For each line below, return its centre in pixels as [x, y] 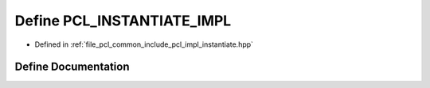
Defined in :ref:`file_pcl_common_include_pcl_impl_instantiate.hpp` [144, 44]
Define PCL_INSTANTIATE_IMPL [123, 21]
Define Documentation [72, 67]
